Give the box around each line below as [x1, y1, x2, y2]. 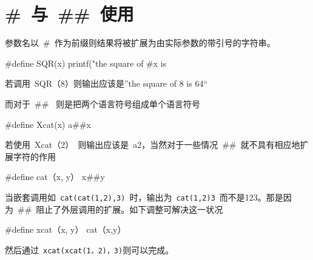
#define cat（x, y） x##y [5, 170, 105, 183]
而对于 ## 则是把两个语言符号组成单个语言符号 [5, 97, 200, 110]
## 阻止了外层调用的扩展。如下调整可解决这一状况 [17, 202, 223, 215]
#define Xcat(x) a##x [5, 118, 91, 130]
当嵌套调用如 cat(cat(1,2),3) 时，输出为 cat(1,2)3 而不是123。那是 [5, 190, 283, 203]
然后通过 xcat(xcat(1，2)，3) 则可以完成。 [5, 243, 174, 256]
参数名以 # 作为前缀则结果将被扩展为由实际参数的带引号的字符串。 [5, 36, 275, 49]
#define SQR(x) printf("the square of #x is [5, 56, 167, 69]
